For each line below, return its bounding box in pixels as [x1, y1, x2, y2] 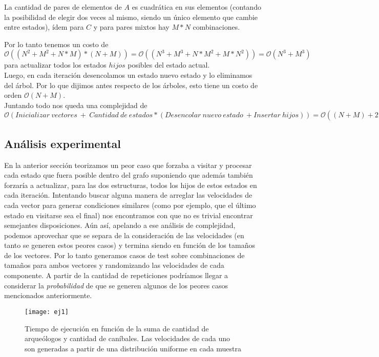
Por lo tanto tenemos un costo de [4, 38, 109, 49]
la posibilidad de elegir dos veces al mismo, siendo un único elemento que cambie [4, 11, 258, 22]
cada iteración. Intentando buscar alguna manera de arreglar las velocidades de [4, 190, 252, 200]
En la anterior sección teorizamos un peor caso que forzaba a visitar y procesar [4, 159, 252, 170]
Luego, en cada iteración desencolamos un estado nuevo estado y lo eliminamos [4, 69, 252, 80]
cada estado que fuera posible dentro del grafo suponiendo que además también [4, 170, 253, 180]
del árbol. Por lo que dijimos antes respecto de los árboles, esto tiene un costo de [4, 79, 258, 90]
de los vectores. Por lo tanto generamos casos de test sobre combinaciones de [4, 249, 245, 260]
